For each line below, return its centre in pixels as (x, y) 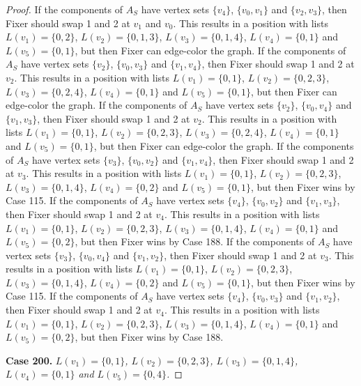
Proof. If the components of (64, 9)
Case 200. (29, 360)
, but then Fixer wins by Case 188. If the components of (195, 241)
